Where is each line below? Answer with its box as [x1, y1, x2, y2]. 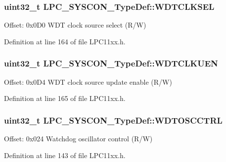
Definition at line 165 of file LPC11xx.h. [4, 93, 126, 103]
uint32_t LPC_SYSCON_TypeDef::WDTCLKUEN [4, 57, 218, 69]
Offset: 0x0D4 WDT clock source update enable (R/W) [4, 76, 172, 87]
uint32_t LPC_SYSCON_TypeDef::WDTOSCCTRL [4, 114, 223, 126]
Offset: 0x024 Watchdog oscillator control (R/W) [4, 133, 153, 144]
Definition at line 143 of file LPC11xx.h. [4, 150, 126, 160]
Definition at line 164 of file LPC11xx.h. [4, 36, 126, 46]
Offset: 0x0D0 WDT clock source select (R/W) [4, 20, 146, 30]
